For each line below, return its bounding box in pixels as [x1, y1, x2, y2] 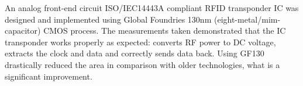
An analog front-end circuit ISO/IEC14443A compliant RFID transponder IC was [5, 2, 299, 13]
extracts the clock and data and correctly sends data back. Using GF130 [5, 47, 264, 59]
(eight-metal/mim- [214, 13, 281, 25]
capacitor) [5, 24, 41, 37]
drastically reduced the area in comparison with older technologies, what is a [5, 58, 280, 70]
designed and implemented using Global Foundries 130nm [5, 13, 212, 25]
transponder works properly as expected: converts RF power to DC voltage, [5, 35, 276, 48]
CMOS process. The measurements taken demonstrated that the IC [43, 24, 286, 37]
